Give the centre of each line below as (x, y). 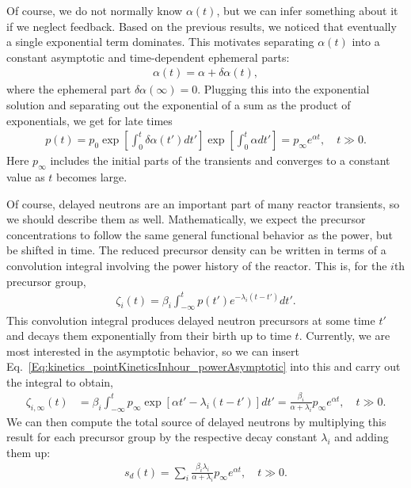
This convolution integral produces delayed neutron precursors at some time (191, 320)
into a (366, 42)
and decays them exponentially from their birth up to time (149, 335)
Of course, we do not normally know (95, 10)
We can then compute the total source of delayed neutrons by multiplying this (196, 421)
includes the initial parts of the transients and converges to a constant (220, 160)
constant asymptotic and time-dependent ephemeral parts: (148, 57)
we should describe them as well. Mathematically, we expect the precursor (186, 219)
